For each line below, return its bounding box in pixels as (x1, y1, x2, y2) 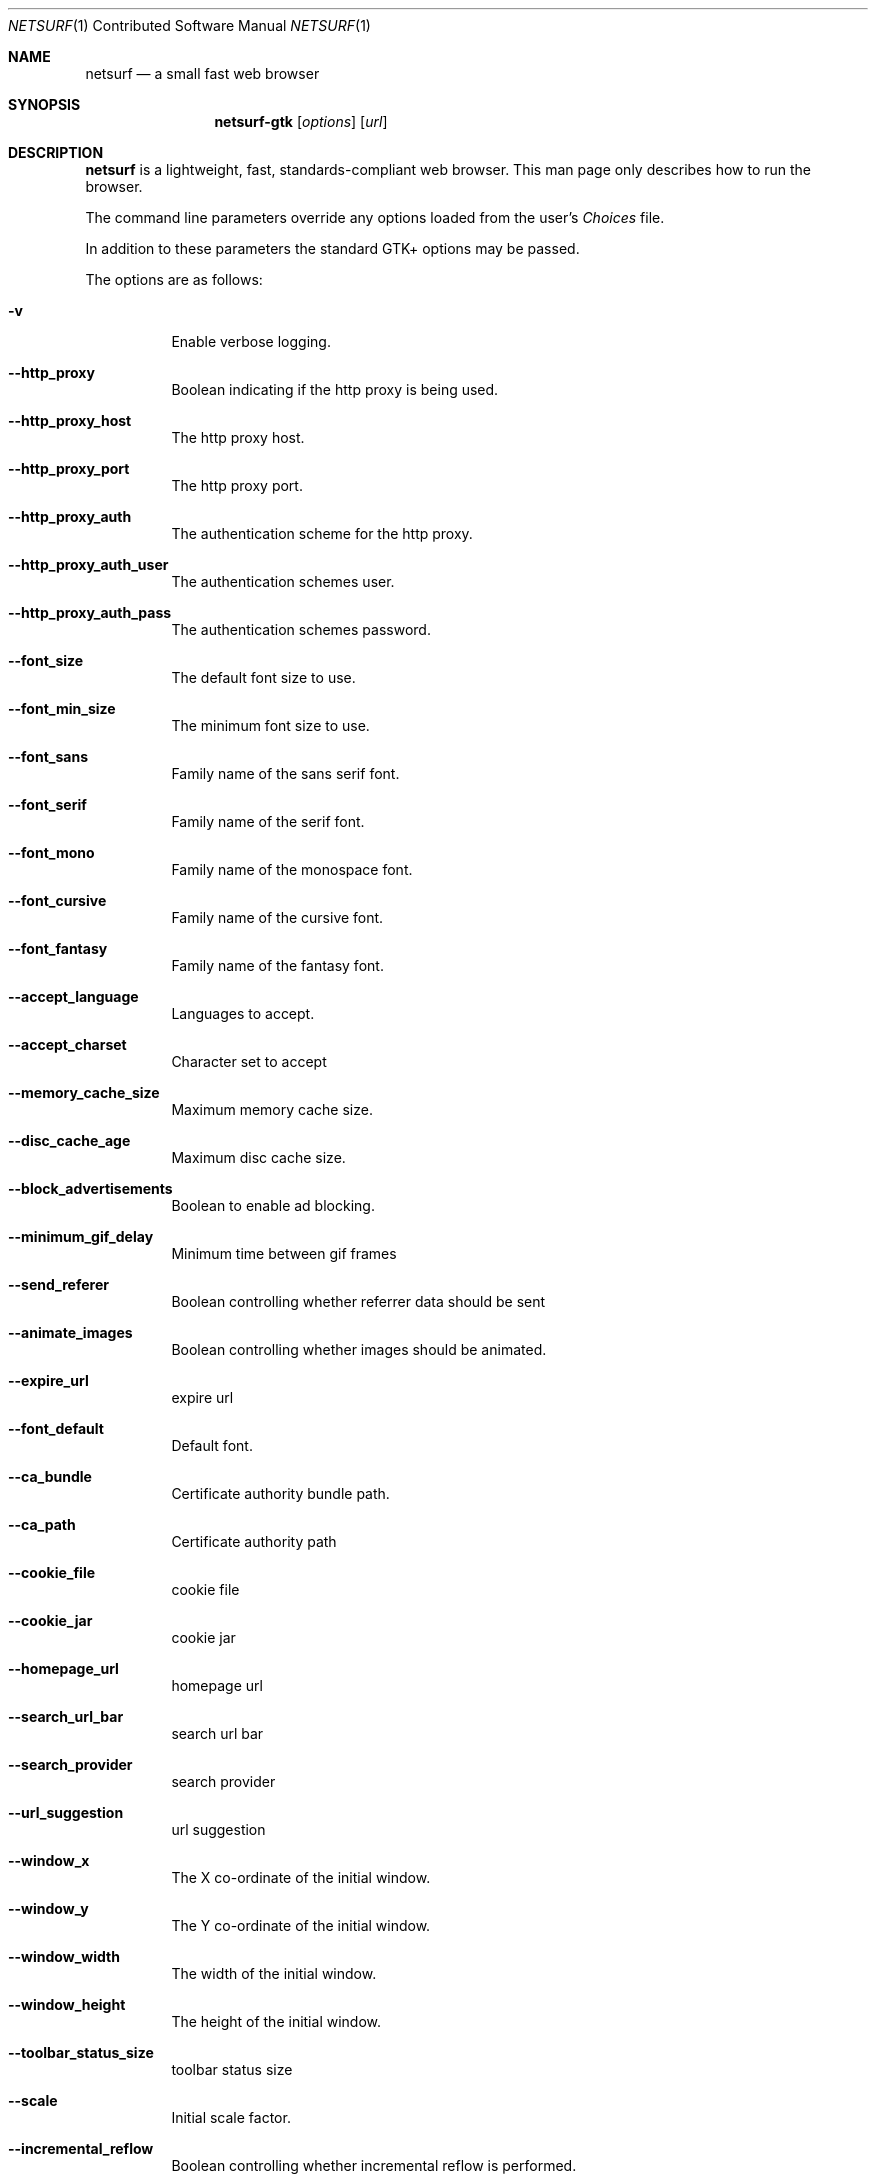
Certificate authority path (171, 1533, 337, 1550)
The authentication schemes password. (171, 621, 431, 638)
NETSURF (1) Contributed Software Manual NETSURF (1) (8, 17, 371, 34)
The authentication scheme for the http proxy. (171, 525, 473, 542)
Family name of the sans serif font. (171, 765, 400, 782)
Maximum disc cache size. (171, 1149, 346, 1166)
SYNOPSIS (8, 96, 81, 113)
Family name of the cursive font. (171, 909, 384, 926)
